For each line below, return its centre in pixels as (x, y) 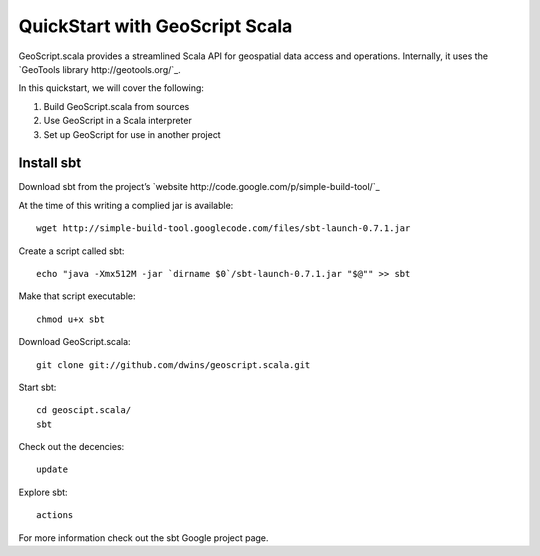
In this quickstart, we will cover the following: (111, 88)
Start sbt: (37, 387)
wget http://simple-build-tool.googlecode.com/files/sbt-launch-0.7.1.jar (223, 228)
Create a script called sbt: (71, 251)
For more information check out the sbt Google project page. (143, 537)
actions (55, 515)
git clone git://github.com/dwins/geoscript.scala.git (173, 364)
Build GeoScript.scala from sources (116, 106)
